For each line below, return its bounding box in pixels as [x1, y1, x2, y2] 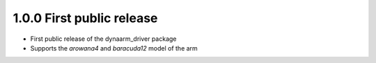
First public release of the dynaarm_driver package [30, 35, 177, 43]
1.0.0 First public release [13, 10, 158, 26]
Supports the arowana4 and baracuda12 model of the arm [30, 44, 198, 52]
